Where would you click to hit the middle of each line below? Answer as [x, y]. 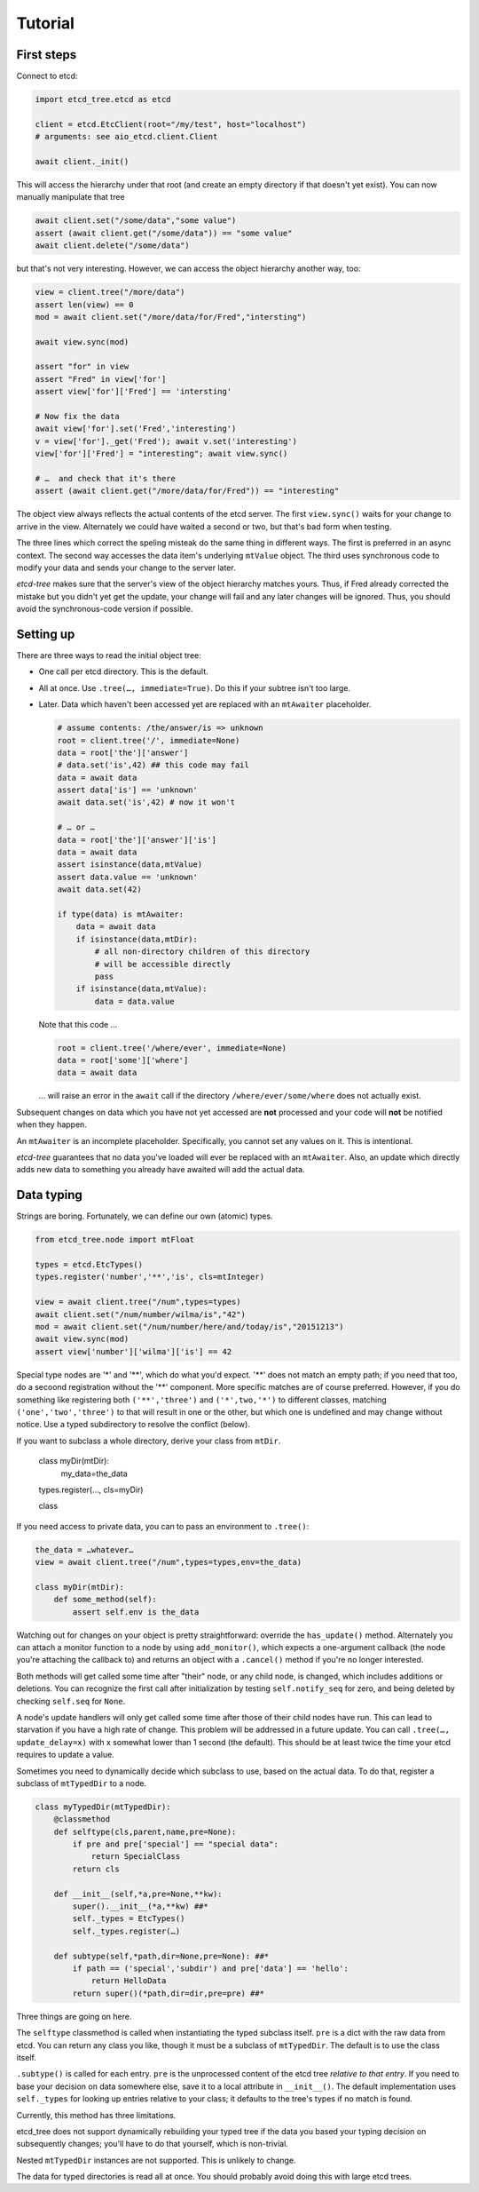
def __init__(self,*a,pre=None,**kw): [138, 1894]
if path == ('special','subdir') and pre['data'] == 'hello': [211, 1969]
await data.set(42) [99, 890]
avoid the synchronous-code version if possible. [105, 609]
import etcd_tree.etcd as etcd [103, 99]
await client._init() [82, 161]
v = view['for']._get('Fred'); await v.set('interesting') [166, 441]
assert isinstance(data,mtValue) [130, 865]
